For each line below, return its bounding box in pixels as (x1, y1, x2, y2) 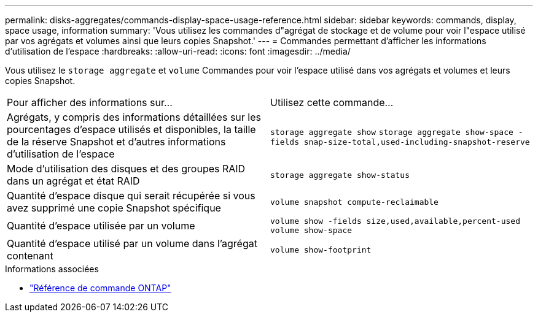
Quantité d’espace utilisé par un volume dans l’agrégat (7, 237, 257, 250)
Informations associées (5, 264, 99, 274)
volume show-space (270, 226, 353, 235)
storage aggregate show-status (270, 170, 410, 180)
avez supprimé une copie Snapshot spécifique (7, 202, 221, 214)
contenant (7, 250, 53, 262)
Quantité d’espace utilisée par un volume (7, 220, 195, 232)
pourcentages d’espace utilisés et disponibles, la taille (7, 123, 256, 136)
